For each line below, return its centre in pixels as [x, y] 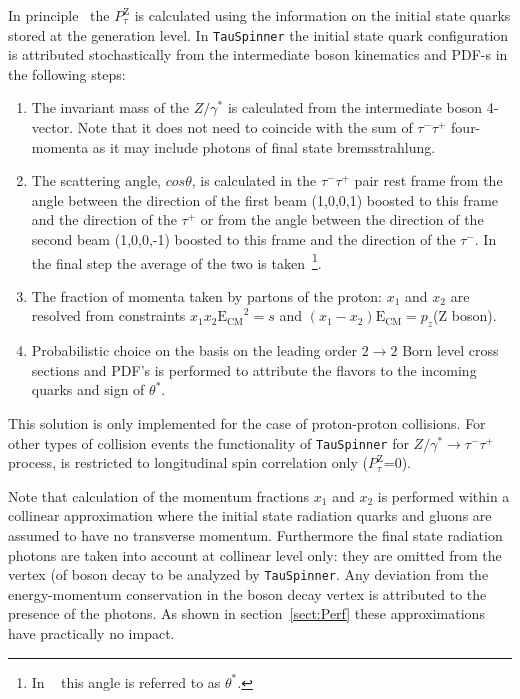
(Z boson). [465, 315]
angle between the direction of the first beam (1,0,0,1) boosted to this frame [265, 199]
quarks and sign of [88, 389]
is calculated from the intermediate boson [355, 107]
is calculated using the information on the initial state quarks [322, 15]
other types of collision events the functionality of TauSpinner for [208, 442]
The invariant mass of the [110, 107]
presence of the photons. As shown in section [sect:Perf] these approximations [246, 613]
